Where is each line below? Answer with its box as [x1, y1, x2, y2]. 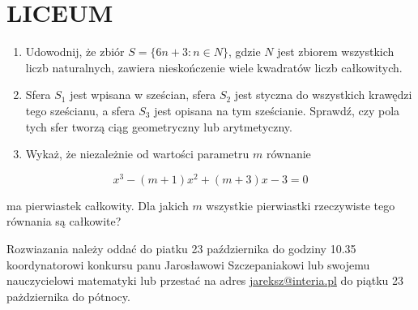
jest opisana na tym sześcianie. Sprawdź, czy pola [154, 101, 400, 118]
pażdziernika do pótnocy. [6, 287, 130, 304]
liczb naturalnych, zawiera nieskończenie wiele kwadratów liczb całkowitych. [25, 58, 403, 75]
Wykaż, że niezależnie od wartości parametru [25, 145, 250, 162]
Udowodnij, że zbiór [25, 43, 125, 60]
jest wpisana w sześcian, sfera [70, 86, 216, 103]
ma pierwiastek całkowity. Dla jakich [6, 196, 189, 213]
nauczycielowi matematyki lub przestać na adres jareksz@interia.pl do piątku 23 [6, 272, 404, 289]
